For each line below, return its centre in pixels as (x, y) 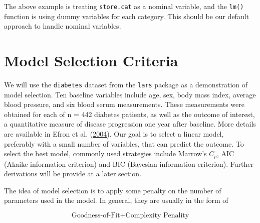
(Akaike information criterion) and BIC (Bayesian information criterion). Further (129, 163)
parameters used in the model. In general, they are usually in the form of (116, 200)
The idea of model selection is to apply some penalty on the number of (113, 190)
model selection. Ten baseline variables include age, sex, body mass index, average (130, 94)
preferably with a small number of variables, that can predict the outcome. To (124, 143)
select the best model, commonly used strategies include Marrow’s (105, 153)
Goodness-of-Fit (96, 216)
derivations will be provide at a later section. (73, 174)
